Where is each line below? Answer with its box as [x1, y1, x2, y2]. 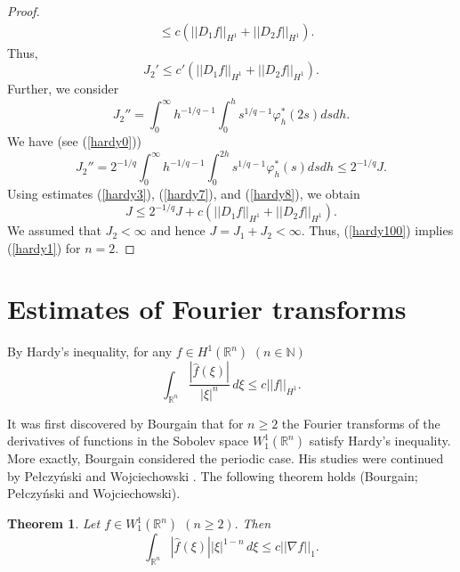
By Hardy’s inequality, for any [7, 342, 173, 361]
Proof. [7, 2, 40, 20]
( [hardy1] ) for [7, 238, 81, 257]
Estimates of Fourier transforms [7, 290, 407, 327]
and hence [150, 221, 206, 240]
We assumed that [7, 221, 101, 240]
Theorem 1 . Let [7, 514, 101, 533]
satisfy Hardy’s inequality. [309, 431, 451, 450]
